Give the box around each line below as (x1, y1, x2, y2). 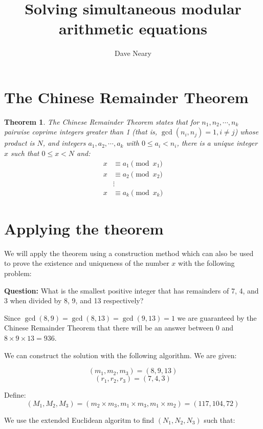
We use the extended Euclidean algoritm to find (4, 414, 155, 425)
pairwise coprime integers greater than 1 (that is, (4, 126, 157, 137)
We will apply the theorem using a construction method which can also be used (4, 247, 254, 258)
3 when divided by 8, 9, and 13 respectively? (4, 295, 144, 306)
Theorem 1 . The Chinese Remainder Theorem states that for (4, 116, 200, 127)
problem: (4, 268, 32, 279)
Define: (4, 389, 26, 400)
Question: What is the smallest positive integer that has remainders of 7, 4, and (4, 285, 259, 296)
